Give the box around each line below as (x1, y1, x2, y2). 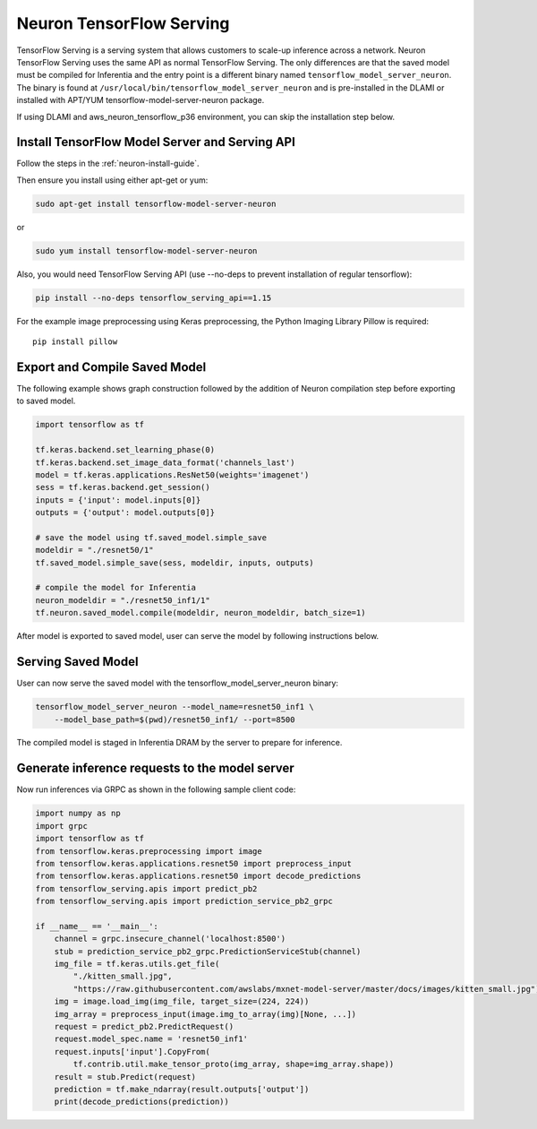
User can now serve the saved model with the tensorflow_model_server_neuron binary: (16, 677, 339, 689)
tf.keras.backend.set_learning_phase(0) (35, 444, 215, 455)
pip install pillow (32, 337, 118, 347)
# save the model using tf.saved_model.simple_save (35, 532, 268, 542)
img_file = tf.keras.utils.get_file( (54, 959, 220, 970)
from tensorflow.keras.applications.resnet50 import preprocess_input (35, 858, 353, 868)
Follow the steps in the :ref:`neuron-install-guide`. (16, 158, 200, 169)
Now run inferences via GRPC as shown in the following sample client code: (16, 784, 296, 795)
